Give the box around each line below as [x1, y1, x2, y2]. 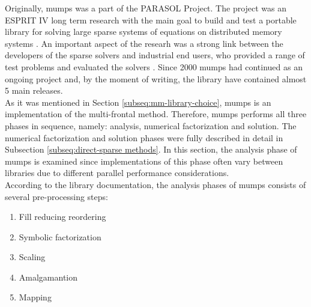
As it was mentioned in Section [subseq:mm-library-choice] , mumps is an [5, 96, 271, 108]
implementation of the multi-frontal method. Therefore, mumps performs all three [5, 108, 307, 120]
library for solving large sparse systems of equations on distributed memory [5, 25, 282, 38]
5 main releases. [5, 84, 63, 97]
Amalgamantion [19, 270, 78, 283]
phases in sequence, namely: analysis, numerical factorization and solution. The [5, 119, 297, 132]
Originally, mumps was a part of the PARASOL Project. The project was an [5, 2, 287, 14]
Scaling [19, 251, 46, 263]
